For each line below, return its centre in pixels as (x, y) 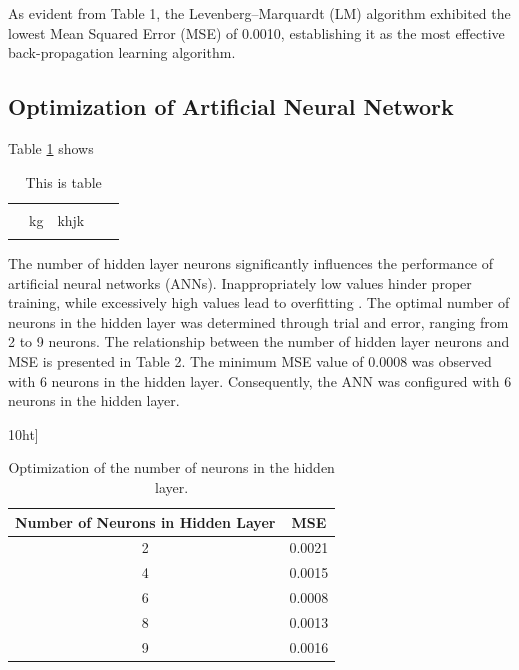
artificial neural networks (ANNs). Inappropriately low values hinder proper (240, 282)
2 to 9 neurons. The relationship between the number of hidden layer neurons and (259, 341)
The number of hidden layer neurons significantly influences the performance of (251, 263)
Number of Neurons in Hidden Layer (145, 521)
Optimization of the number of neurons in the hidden (171, 467)
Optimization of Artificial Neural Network (231, 106)
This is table (63, 181)
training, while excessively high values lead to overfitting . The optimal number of (259, 302)
